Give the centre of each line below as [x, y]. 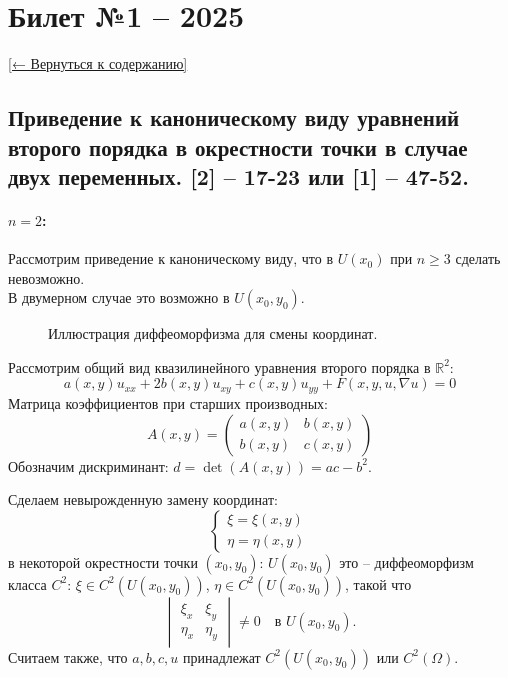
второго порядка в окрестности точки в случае [238, 146]
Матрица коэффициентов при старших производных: [168, 402]
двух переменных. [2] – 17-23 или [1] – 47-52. [238, 175]
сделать [478, 258]
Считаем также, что [68, 656]
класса [27, 583]
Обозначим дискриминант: [88, 465]
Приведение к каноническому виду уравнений [234, 117]
